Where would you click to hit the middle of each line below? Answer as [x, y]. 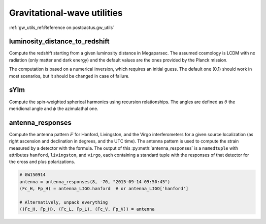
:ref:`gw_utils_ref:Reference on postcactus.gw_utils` [62, 28]
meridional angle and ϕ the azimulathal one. [54, 109]
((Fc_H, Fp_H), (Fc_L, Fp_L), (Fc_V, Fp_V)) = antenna [87, 209]
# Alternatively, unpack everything [64, 202]
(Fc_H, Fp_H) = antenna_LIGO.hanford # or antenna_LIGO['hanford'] [104, 189]
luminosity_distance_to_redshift [59, 42]
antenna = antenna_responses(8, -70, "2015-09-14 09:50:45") [95, 182]
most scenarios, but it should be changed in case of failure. [69, 76]
